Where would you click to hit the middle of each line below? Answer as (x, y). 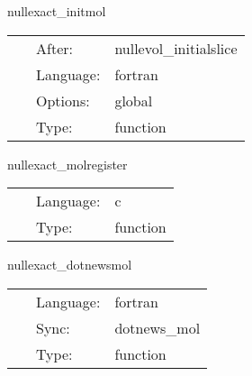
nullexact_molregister (67, 164)
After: (54, 48)
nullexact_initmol (57, 11)
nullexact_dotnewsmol (70, 265)
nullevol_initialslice (176, 48)
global (134, 100)
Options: (63, 100)
